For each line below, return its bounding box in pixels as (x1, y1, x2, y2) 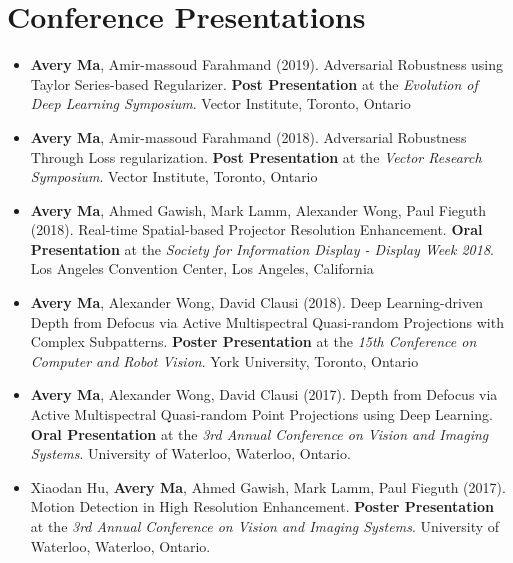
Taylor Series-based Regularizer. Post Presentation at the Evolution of (30, 73, 478, 94)
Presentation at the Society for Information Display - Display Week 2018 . (30, 238, 494, 259)
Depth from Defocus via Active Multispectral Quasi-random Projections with (30, 311, 504, 332)
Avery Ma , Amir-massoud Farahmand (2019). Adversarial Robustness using (30, 54, 504, 75)
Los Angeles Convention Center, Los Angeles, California (30, 258, 374, 279)
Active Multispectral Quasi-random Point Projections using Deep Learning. (30, 404, 493, 425)
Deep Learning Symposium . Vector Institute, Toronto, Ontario (30, 93, 411, 114)
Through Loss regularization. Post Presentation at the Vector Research (30, 146, 482, 167)
